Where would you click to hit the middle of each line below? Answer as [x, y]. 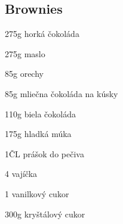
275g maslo [25, 53]
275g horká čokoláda [42, 34]
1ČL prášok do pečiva [44, 153]
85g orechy [24, 74]
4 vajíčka [21, 174]
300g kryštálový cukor [45, 214]
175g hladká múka [38, 134]
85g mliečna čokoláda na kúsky [61, 93]
